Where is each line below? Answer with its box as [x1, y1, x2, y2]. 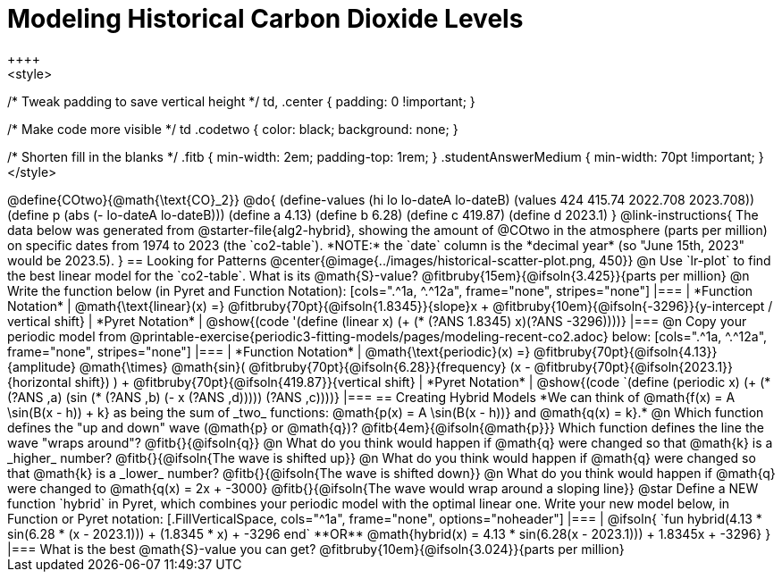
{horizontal [7, 373, 71, 390]
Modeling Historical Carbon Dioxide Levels [7, 4, 524, 34]
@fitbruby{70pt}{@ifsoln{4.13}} [534, 343, 718, 359]
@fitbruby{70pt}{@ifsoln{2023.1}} [534, 358, 734, 374]
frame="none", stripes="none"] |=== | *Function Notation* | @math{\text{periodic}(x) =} [7, 343, 531, 359]
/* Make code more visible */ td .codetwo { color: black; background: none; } [7, 121, 458, 137]
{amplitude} [7, 358, 76, 374]
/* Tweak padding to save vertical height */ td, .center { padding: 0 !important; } [7, 93, 475, 109]
